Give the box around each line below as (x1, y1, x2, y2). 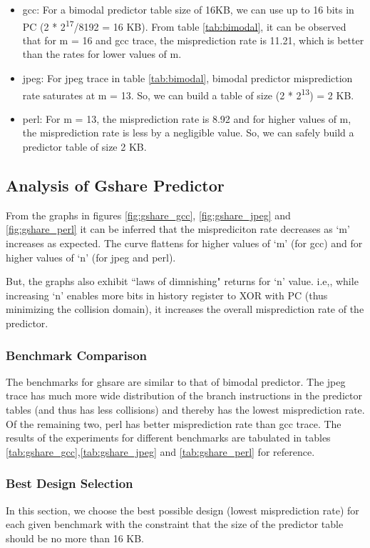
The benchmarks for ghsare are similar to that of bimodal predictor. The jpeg (6, 374, 346, 389)
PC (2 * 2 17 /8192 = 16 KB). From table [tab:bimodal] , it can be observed (22, 16, 346, 34)
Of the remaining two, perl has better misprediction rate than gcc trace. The (6, 416, 341, 431)
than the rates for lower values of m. (22, 46, 182, 61)
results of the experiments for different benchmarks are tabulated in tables (6, 430, 331, 445)
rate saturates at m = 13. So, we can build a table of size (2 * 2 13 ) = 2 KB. (22, 85, 354, 102)
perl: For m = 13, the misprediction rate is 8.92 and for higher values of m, (22, 111, 351, 126)
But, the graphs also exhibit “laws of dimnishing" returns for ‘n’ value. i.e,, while (6, 274, 359, 289)
